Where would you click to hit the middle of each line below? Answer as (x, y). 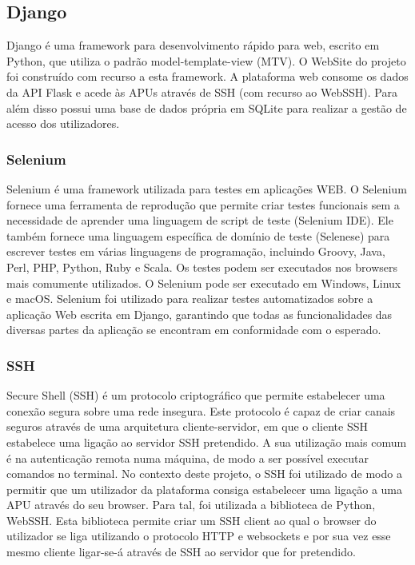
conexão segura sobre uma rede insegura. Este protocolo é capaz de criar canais (201, 410)
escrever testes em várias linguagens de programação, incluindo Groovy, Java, (196, 251)
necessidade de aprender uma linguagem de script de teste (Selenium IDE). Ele (200, 220)
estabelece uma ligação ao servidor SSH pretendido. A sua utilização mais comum (207, 442)
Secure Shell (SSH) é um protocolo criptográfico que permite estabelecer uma (196, 395)
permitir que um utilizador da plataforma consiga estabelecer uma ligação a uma (205, 489)
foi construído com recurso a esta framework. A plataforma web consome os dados (207, 76)
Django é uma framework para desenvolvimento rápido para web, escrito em (193, 45)
